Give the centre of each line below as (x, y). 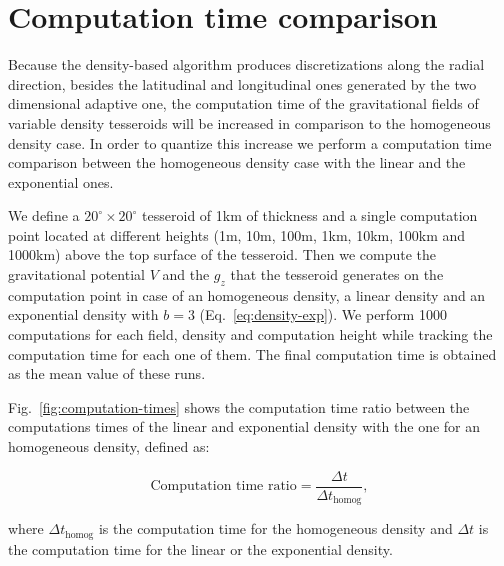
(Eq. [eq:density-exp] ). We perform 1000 (323, 314)
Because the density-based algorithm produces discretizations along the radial (246, 64)
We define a (44, 215)
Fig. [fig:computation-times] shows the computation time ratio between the (239, 406)
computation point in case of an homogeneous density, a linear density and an (247, 294)
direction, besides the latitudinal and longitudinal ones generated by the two (242, 83)
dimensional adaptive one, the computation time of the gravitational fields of (243, 103)
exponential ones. (61, 181)
